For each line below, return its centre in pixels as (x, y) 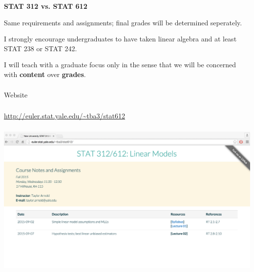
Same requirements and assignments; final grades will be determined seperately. (123, 22)
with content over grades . (45, 74)
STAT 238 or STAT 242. (41, 48)
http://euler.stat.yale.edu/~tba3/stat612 (64, 115)
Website (16, 95)
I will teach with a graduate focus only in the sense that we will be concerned (120, 65)
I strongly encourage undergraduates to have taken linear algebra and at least (120, 39)
